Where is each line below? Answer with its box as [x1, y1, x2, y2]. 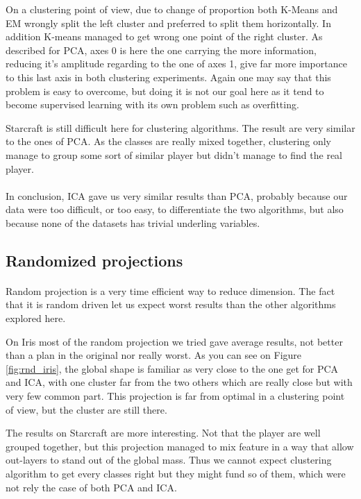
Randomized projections [6, 249, 183, 271]
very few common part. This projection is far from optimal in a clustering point [6, 389, 345, 403]
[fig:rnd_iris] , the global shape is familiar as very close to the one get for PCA [6, 361, 339, 375]
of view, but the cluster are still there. [6, 402, 167, 416]
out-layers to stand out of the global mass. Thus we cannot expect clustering [6, 453, 332, 467]
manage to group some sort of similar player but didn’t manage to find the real [6, 147, 342, 162]
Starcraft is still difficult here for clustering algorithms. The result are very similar [6, 120, 355, 135]
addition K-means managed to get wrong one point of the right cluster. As [6, 29, 323, 44]
